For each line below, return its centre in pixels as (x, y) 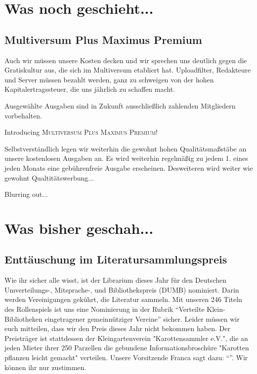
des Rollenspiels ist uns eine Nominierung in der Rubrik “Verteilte (105, 309)
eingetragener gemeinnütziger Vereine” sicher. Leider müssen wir (142, 318)
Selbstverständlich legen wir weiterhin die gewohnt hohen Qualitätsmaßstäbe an (126, 148)
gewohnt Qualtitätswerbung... (49, 177)
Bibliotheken (23, 318)
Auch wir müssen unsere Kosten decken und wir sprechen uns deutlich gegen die (126, 60)
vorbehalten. (23, 115)
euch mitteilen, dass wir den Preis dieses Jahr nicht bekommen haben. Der (117, 328)
